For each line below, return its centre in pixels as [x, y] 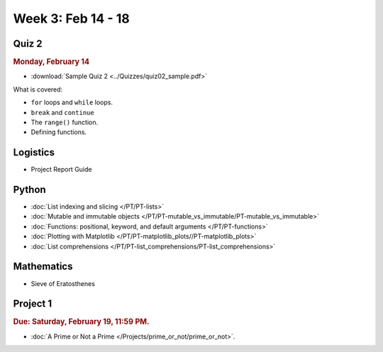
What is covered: [38, 89]
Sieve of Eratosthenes [63, 283]
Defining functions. [59, 132]
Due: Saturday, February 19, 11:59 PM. [81, 321]
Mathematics [43, 266]
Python [29, 189]
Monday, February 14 [51, 62]
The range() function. [65, 122]
